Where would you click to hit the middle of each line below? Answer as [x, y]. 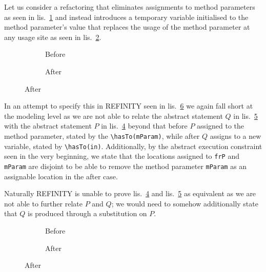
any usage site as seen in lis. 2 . [53, 37]
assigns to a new [236, 135]
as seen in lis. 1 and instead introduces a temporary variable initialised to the [126, 17]
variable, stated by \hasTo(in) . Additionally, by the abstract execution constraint [133, 146]
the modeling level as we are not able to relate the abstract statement [114, 116]
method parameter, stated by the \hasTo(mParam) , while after [102, 135]
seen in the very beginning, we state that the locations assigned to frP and [122, 156]
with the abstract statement [48, 126]
